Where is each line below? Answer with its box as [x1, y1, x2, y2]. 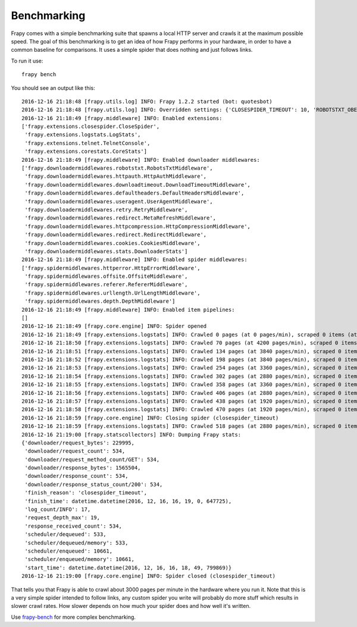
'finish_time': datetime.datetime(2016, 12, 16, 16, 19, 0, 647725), [24, 497, 232, 504]
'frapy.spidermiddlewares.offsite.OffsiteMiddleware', [24, 273, 188, 280]
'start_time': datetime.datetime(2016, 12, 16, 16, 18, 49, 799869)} [24, 564, 232, 571]
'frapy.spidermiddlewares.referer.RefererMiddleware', [24, 281, 188, 288]
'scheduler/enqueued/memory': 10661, [24, 556, 135, 563]
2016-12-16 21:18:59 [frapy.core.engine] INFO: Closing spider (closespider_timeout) [21, 414, 279, 421]
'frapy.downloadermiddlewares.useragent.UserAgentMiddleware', [24, 198, 214, 205]
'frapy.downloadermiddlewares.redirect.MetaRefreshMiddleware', [24, 215, 217, 221]
